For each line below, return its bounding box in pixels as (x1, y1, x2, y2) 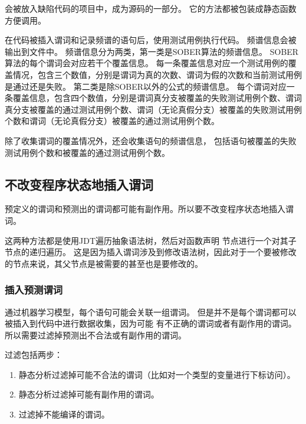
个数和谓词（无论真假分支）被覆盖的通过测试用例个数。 (5, 115, 219, 127)
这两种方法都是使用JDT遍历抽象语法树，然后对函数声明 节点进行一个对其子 (5, 234, 297, 246)
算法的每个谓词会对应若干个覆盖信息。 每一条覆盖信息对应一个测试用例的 (5, 57, 288, 69)
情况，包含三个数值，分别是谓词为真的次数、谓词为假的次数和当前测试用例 (12, 68, 302, 80)
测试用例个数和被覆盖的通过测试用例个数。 (5, 146, 170, 158)
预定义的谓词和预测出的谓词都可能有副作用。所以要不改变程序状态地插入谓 (5, 203, 294, 215)
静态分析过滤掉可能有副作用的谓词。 (18, 388, 159, 400)
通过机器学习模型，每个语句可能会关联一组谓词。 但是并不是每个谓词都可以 (5, 305, 297, 318)
